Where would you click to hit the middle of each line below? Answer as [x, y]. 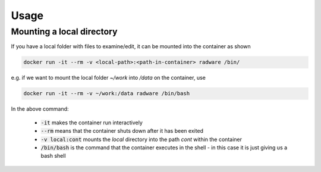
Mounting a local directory [64, 32]
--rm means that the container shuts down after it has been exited [122, 131]
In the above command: [40, 109]
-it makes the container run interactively [92, 123]
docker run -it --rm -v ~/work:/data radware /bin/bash [107, 93]
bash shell [53, 156]
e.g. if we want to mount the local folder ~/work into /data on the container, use [108, 78]
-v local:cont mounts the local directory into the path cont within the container [141, 139]
